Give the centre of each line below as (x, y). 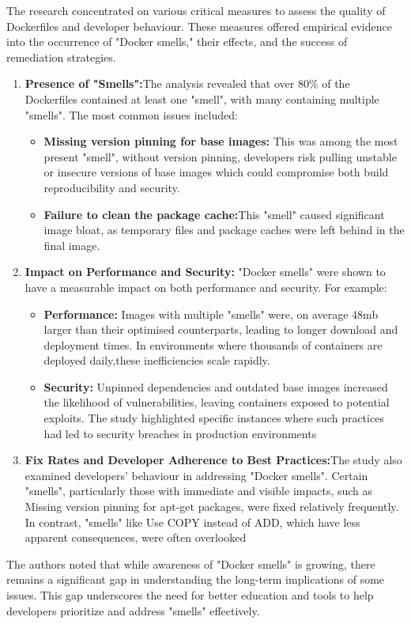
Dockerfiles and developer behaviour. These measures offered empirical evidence (199, 26)
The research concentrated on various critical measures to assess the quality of (196, 10)
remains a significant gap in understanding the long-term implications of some (196, 579)
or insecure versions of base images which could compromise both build (216, 172)
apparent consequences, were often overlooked (136, 537)
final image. (72, 245)
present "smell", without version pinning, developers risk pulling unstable (220, 156)
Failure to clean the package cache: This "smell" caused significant (214, 214)
